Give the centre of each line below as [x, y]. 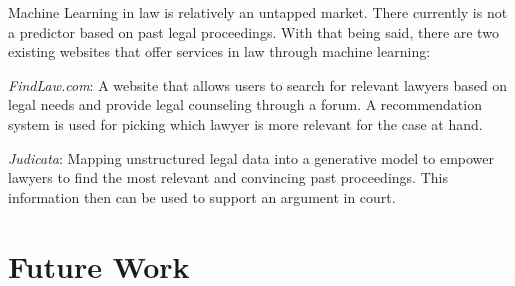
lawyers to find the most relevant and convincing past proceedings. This [228, 177]
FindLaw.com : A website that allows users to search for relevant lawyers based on [258, 84]
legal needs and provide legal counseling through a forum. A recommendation [245, 104]
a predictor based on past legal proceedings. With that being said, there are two [253, 31]
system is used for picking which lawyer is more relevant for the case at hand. [245, 123]
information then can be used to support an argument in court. [202, 196]
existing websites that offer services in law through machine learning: [219, 51]
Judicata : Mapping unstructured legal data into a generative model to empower [251, 157]
